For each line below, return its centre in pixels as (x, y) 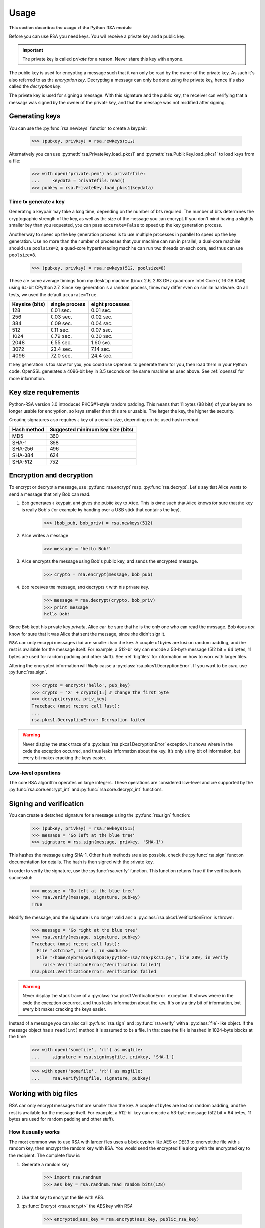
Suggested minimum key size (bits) (92, 429)
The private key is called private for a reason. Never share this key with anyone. (103, 59)
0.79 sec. (61, 336)
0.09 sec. (61, 323)
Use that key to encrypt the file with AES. (63, 1197)
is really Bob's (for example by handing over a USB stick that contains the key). (101, 510)
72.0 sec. (61, 355)
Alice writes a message (45, 536)
